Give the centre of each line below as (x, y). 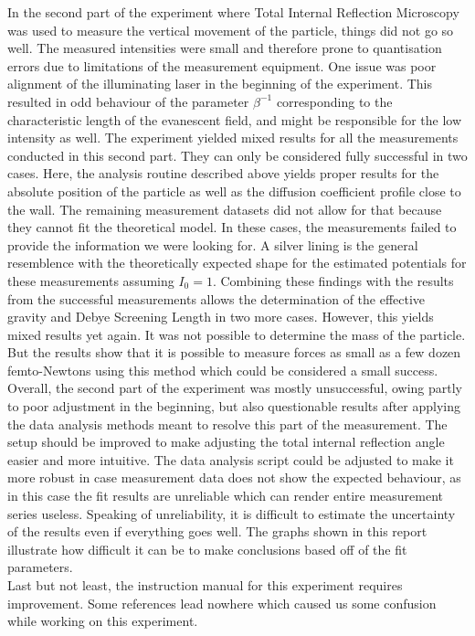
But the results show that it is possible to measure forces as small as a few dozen (234, 352)
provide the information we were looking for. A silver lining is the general (213, 244)
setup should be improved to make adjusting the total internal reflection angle (226, 442)
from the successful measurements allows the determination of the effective (216, 298)
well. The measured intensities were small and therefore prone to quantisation (225, 48)
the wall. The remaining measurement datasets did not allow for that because (225, 209)
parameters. (40, 567)
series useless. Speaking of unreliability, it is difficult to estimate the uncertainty (232, 513)
